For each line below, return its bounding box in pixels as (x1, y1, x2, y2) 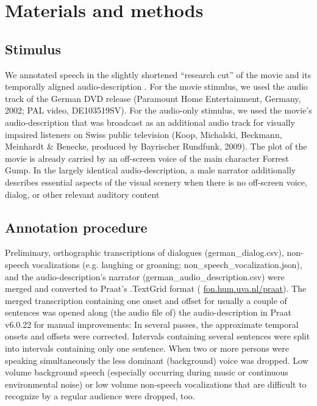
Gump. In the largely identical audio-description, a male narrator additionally (5, 164, 296, 176)
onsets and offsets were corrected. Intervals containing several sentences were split (5, 330, 310, 343)
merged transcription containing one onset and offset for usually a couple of (5, 294, 287, 306)
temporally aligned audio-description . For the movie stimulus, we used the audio (5, 80, 308, 93)
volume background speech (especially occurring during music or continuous (5, 366, 288, 379)
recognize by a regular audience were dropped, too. (5, 390, 195, 402)
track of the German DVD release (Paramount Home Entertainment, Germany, (5, 92, 301, 104)
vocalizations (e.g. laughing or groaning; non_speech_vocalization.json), (32, 258, 302, 270)
